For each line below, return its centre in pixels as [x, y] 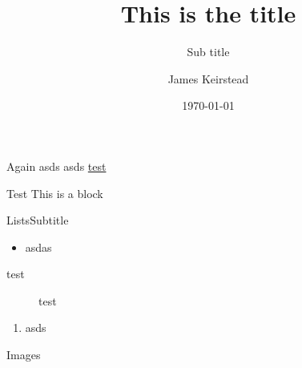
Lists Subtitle [38, 220]
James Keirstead [208, 78]
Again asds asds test [56, 166]
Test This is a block [55, 193]
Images [24, 355]
